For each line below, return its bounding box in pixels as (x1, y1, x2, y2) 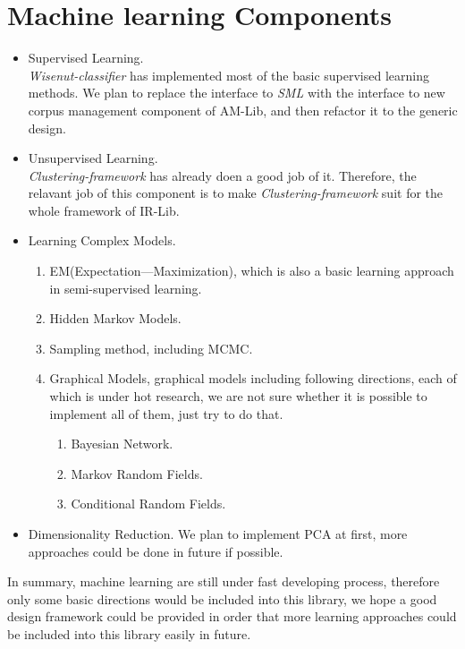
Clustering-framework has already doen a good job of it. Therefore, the (28, 166, 417, 184)
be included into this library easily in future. (7, 624, 251, 643)
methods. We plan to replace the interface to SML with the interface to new (28, 83, 445, 102)
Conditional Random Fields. (71, 494, 226, 513)
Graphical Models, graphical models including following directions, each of (49, 369, 457, 388)
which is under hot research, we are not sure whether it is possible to (49, 387, 427, 406)
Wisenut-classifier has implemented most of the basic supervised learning (28, 65, 429, 84)
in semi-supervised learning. (49, 278, 202, 297)
